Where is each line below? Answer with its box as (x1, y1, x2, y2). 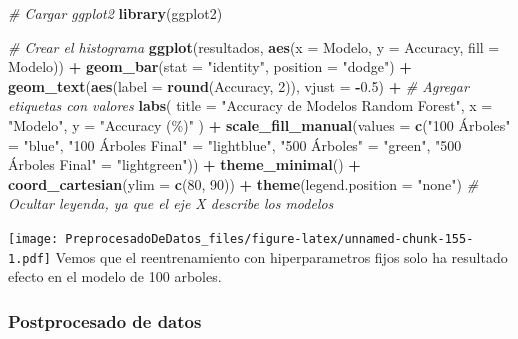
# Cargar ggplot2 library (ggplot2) (8, 3, 223, 23)
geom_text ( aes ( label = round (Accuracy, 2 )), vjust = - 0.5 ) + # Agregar (8, 75, 469, 96)
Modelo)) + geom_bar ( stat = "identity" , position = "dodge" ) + (8, 56, 412, 77)
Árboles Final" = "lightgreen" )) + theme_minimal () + (8, 154, 361, 175)
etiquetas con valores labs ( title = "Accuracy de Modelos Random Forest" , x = (8, 95, 493, 116)
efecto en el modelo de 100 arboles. (8, 266, 222, 287)
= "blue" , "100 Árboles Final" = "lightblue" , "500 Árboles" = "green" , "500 (8, 134, 462, 155)
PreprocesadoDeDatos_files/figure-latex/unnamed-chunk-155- (65, 231, 474, 246)
